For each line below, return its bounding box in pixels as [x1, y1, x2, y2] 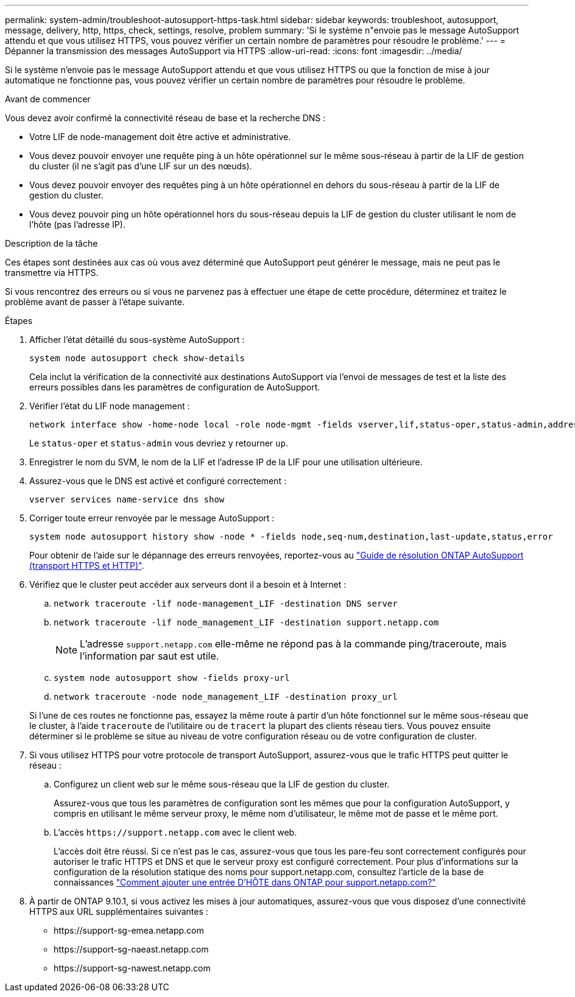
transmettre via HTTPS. [5, 267, 99, 278]
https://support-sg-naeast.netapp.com [54, 944, 209, 954]
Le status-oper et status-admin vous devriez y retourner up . [29, 438, 288, 448]
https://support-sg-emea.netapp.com [54, 925, 204, 935]
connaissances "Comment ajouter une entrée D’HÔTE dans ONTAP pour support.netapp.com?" [54, 877, 436, 887]
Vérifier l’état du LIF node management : [29, 401, 190, 411]
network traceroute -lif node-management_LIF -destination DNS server [54, 599, 398, 608]
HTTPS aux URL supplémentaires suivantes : [29, 906, 208, 917]
